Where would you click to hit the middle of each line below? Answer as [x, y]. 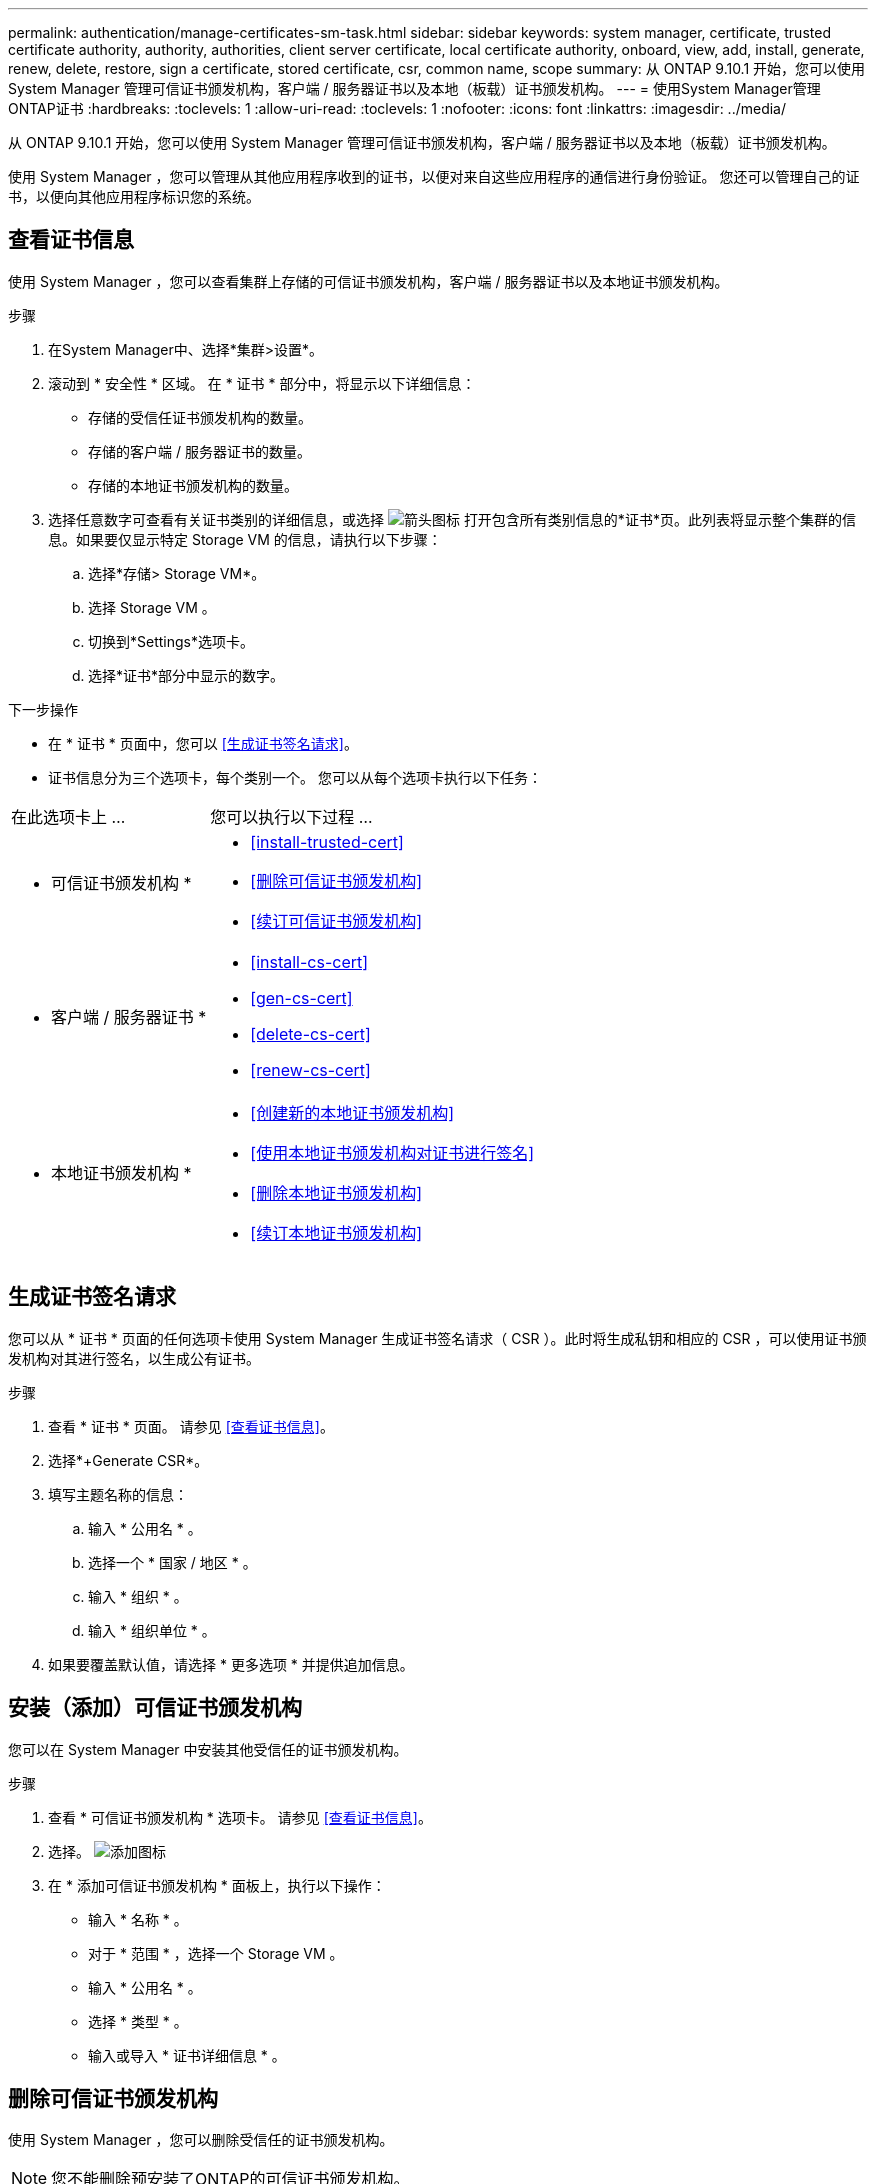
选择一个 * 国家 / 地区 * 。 [172, 1562]
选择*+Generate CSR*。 [128, 1460]
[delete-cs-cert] [310, 1033]
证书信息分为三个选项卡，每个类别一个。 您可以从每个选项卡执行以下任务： [295, 777]
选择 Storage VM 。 [152, 607]
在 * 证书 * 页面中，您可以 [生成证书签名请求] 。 [203, 743]
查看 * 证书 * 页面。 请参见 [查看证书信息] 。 [191, 1426]
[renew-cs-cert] [310, 1069]
